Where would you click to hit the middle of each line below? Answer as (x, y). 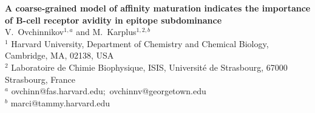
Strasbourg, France (40, 79)
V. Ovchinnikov (35, 32)
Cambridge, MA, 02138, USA (59, 55)
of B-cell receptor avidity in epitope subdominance (113, 20)
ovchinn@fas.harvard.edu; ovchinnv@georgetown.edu (109, 91)
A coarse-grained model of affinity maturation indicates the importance (158, 8)
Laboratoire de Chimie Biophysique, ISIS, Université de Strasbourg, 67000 (149, 67)
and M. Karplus (106, 32)
